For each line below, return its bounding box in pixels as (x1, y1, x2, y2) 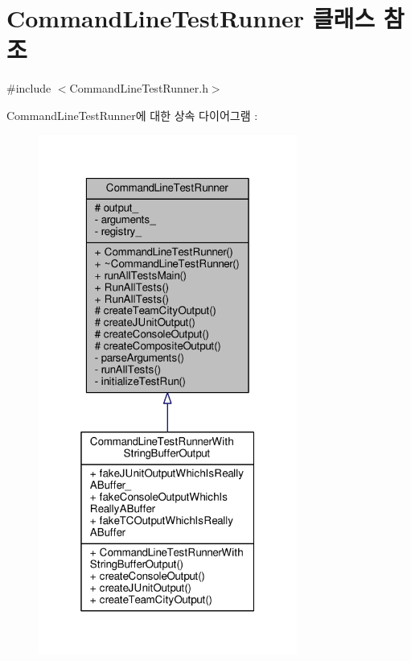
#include (6, 80, 51, 97)
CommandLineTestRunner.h (69, 80, 208, 97)
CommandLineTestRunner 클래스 (6, 2, 376, 35)
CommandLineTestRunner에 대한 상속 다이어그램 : (6, 106, 258, 123)
